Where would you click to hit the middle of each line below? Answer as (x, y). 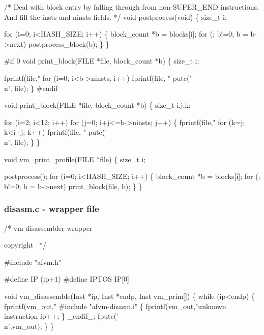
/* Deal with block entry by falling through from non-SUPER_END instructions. (131, 7)
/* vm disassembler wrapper (48, 227)
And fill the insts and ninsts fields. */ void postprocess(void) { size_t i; (115, 17)
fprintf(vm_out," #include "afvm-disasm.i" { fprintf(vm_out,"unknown (115, 306)
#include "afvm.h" (33, 262)
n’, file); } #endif (31, 88)
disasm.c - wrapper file (52, 209)
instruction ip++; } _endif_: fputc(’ (61, 316)
